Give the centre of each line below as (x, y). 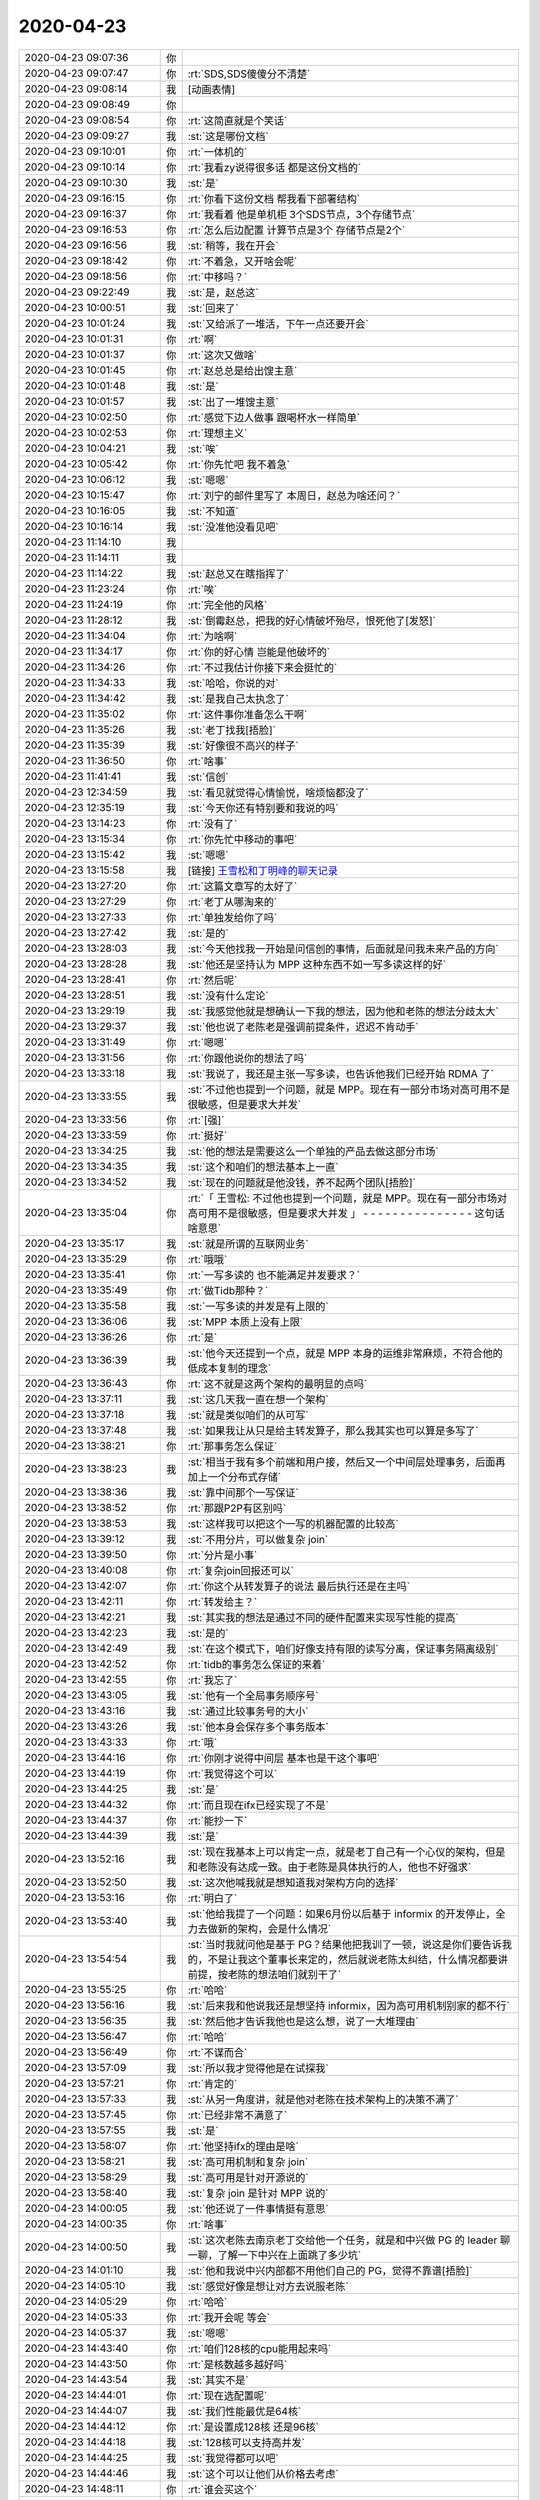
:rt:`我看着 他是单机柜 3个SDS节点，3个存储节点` (301, 214)
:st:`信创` (208, 777)
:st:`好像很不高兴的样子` (243, 745)
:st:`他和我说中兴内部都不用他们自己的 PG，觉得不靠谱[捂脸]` (330, 2270)
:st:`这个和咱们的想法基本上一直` (263, 1167)
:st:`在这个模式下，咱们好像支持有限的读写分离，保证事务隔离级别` (343, 1648)
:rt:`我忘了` (212, 1680)
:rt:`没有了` (212, 823)
